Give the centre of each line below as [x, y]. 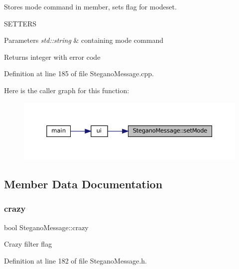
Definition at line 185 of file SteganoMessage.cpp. [79, 73]
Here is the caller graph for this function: [67, 90]
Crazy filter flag [28, 244]
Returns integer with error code [52, 57]
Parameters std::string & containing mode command [84, 40]
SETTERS [20, 23]
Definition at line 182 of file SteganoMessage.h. [75, 260]
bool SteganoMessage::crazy [46, 227]
